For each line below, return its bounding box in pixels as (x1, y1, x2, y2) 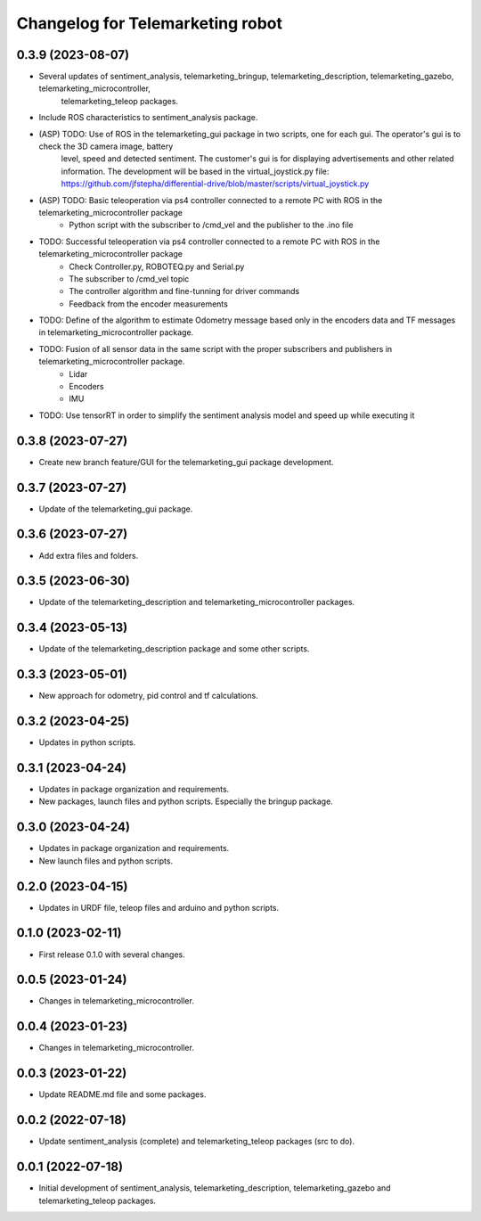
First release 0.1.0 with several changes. (38, 949, 186, 960)
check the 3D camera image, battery (38, 141, 174, 152)
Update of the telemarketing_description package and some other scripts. (38, 643, 310, 654)
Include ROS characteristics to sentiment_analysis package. (38, 112, 258, 123)
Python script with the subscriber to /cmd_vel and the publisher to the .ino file (69, 219, 354, 231)
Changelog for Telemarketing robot (16, 13, 282, 33)
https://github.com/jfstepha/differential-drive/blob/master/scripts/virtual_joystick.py (61, 178, 370, 189)
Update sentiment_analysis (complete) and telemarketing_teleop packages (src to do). (38, 1136, 355, 1147)
